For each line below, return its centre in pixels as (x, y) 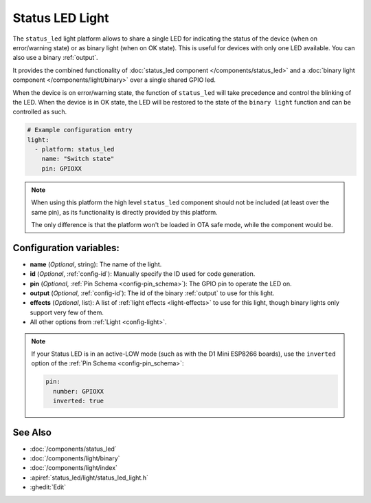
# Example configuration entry (80, 130)
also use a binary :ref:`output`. (56, 58)
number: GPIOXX (78, 391)
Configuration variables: (66, 248)
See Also (32, 432)
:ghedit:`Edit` (48, 487)
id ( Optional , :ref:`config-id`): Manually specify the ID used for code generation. (143, 274)
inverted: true (78, 401)
